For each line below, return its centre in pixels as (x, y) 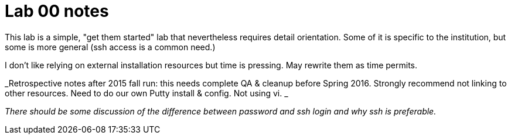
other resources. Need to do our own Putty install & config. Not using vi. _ (147, 93)
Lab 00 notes (57, 11)
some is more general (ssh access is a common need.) (110, 47)
